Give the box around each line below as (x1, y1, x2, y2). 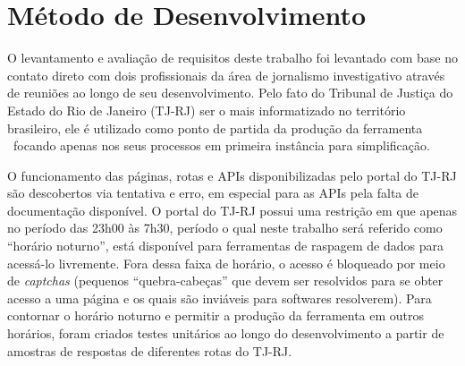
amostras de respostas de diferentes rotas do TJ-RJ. (7, 341, 292, 360)
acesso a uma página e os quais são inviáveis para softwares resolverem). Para (7, 288, 432, 307)
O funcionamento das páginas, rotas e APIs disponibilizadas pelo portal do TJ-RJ (7, 166, 457, 184)
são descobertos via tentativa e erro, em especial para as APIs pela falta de (7, 183, 419, 202)
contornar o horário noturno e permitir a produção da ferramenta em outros (7, 306, 425, 325)
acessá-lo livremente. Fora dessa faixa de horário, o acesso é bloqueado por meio (7, 253, 445, 272)
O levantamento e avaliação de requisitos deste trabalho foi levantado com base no (7, 48, 458, 67)
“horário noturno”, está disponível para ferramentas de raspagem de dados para (7, 236, 444, 255)
